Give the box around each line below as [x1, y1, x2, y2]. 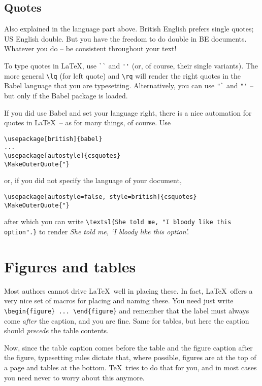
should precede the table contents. [4, 325, 109, 336]
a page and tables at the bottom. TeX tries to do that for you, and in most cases [4, 362, 257, 372]
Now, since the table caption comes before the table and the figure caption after [4, 342, 253, 353]
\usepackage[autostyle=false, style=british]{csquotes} [4, 193, 197, 200]
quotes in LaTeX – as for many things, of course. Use [4, 117, 171, 128]
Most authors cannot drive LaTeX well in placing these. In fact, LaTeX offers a [4, 285, 253, 296]
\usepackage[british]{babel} [4, 135, 103, 143]
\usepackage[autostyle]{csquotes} [4, 152, 121, 160]
